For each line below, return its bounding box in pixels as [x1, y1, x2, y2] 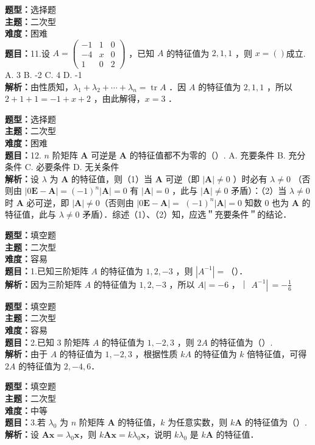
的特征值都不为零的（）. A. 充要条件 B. [129, 148, 286, 161]
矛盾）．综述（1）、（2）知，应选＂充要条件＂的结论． [82, 208, 292, 221]
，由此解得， [93, 92, 145, 105]
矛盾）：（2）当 [231, 184, 287, 197]
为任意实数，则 [168, 416, 228, 429]
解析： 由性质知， [5, 80, 73, 93]
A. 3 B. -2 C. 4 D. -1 [5, 68, 82, 80]
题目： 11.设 [5, 46, 50, 59]
